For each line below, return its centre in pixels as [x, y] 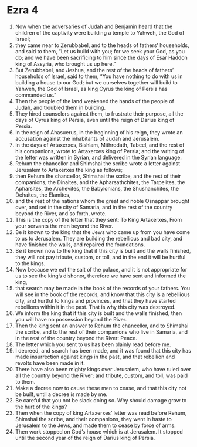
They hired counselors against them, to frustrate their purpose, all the [99, 114]
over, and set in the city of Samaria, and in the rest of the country [94, 207]
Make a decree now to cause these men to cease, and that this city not [101, 388]
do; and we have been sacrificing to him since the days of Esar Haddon [101, 57]
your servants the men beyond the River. [64, 226]
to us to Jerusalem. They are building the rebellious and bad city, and [99, 238]
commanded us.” [36, 95]
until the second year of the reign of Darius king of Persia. [85, 438]
